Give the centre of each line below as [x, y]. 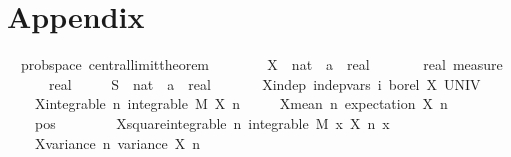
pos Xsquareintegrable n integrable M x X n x [212, 122]
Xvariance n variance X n [117, 142]
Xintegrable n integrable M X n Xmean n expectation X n [241, 103]
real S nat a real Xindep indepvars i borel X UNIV [264, 83]
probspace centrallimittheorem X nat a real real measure [261, 64]
